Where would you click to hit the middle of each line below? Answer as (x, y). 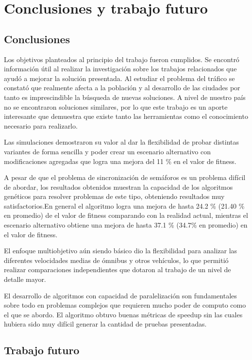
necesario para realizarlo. (41, 125)
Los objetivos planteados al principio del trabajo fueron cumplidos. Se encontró (122, 59)
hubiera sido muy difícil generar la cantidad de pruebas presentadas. (105, 324)
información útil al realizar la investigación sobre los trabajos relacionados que (120, 69)
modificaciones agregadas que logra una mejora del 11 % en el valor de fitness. (120, 161)
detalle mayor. (25, 279)
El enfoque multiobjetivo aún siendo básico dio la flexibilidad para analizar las (121, 251)
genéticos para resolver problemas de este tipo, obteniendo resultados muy (114, 196)
